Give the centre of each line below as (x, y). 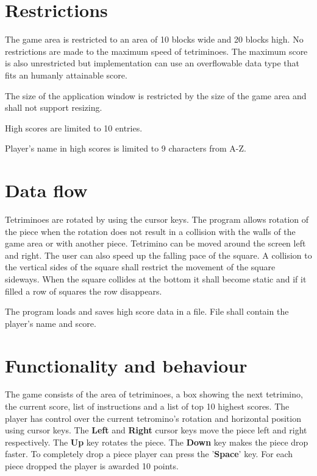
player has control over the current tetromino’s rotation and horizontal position (153, 418)
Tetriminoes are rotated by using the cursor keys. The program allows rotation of (157, 219)
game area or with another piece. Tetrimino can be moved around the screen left (155, 243)
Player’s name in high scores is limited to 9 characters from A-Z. (126, 148)
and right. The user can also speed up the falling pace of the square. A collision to (158, 255)
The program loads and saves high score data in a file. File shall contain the (147, 311)
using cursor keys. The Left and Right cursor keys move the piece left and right (156, 430)
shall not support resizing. (54, 107)
